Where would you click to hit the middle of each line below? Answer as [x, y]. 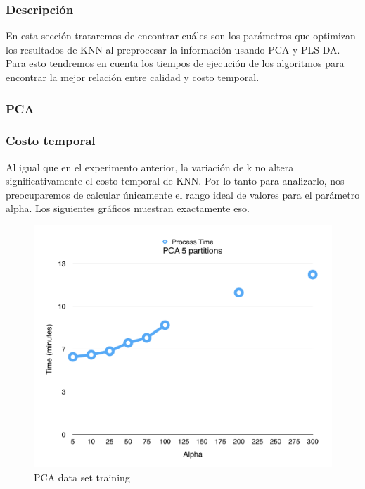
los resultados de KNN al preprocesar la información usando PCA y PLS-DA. [173, 49]
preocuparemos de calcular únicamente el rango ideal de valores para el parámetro [183, 194]
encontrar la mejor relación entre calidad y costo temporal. [133, 77]
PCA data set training [82, 477]
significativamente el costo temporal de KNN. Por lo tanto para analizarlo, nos [175, 181]
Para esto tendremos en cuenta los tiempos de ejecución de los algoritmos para [175, 63]
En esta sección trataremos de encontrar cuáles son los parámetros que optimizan [181, 36]
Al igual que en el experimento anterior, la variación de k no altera [150, 167]
